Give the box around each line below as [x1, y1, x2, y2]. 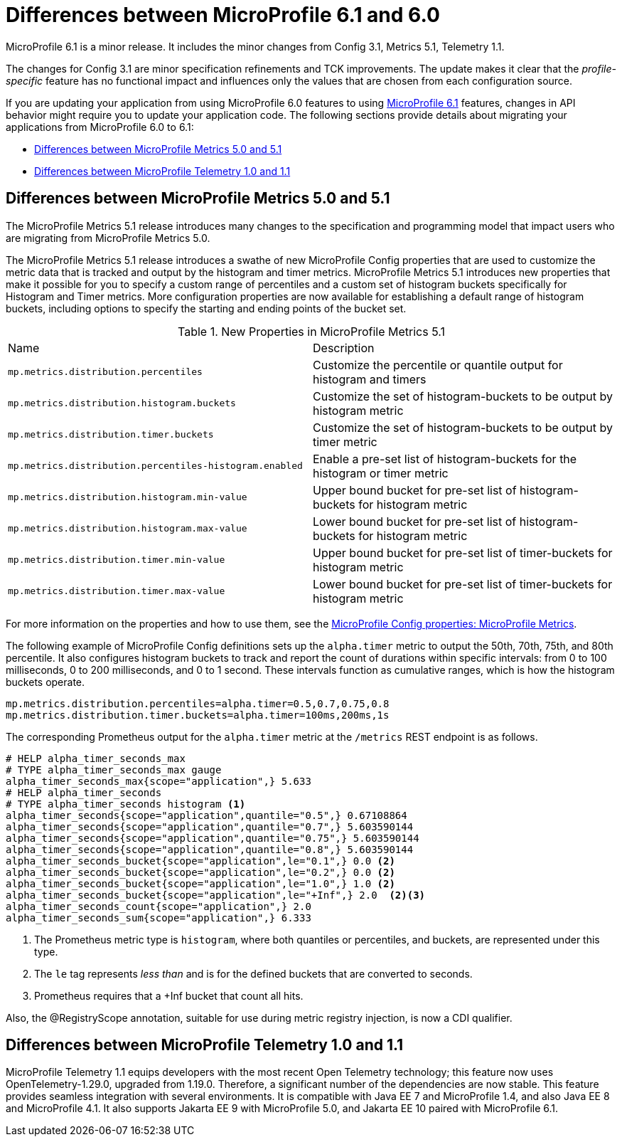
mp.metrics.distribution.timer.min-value [8, 554, 225, 566]
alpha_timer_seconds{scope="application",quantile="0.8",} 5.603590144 [6, 843, 414, 855]
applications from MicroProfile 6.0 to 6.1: [6, 120, 194, 133]
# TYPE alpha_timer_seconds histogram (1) [6, 798, 246, 810]
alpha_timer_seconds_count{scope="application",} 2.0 [6, 900, 311, 912]
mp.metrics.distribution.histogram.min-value [8, 492, 247, 503]
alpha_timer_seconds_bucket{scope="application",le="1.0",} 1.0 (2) [6, 877, 395, 889]
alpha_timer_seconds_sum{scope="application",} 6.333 [6, 911, 311, 924]
